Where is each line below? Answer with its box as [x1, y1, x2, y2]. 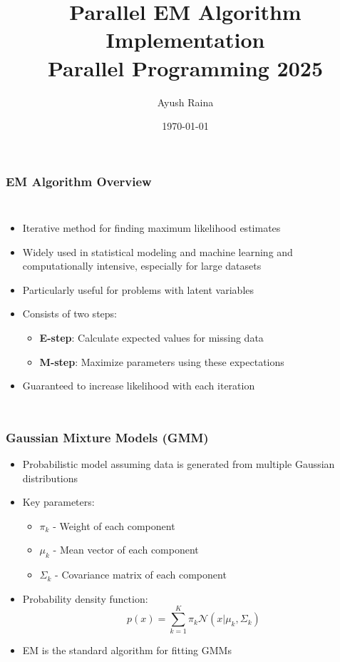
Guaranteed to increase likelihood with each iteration [22, 378, 255, 393]
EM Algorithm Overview [6, 172, 152, 190]
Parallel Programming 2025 [47, 53, 324, 82]
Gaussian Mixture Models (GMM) [6, 428, 209, 446]
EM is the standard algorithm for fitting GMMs [22, 643, 232, 658]
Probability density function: [22, 591, 148, 606]
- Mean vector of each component [53, 542, 199, 557]
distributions [22, 470, 78, 485]
